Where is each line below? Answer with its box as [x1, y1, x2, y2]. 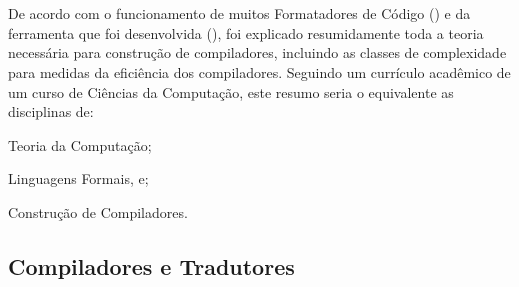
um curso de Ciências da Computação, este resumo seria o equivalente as [8, 81, 454, 102]
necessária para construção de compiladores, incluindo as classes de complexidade [8, 42, 507, 63]
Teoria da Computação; [8, 134, 152, 155]
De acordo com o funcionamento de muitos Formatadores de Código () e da [8, 3, 471, 24]
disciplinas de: [8, 101, 94, 122]
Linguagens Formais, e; [8, 168, 149, 189]
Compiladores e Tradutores [8, 250, 295, 281]
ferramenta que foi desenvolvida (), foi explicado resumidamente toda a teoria [8, 22, 484, 43]
